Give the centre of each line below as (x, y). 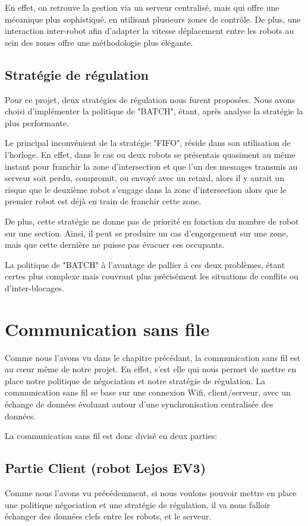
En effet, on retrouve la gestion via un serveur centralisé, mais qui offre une (142, 7)
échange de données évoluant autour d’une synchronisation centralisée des (139, 404)
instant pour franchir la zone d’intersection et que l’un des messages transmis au (151, 166)
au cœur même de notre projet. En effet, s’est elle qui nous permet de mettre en (151, 369)
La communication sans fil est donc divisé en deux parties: (111, 436)
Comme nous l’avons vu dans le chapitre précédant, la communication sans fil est (153, 357)
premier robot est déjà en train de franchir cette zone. (103, 201)
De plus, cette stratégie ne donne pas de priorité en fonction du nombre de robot (152, 221)
